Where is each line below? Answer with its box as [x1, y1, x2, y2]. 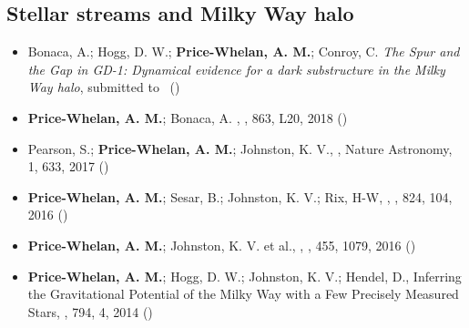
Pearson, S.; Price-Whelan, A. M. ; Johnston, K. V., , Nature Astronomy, [27, 138, 453, 158]
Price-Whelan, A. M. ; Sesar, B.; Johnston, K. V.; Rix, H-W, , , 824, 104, [27, 187, 453, 206]
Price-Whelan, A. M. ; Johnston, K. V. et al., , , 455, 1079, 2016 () [27, 235, 416, 254]
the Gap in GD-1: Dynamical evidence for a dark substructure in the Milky [27, 59, 445, 78]
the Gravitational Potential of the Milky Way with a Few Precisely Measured [27, 284, 459, 303]
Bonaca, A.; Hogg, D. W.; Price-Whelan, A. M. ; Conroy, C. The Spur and [27, 42, 460, 61]
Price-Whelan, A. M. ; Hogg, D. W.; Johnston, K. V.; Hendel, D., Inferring [27, 266, 462, 285]
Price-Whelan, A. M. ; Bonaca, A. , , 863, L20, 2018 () [27, 108, 348, 127]
